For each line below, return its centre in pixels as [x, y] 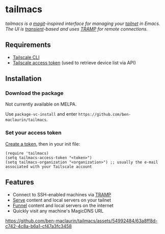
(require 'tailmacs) [27, 153]
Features [20, 182]
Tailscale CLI [26, 57]
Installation [23, 79]
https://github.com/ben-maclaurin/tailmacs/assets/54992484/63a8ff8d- [81, 221]
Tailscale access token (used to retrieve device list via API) [74, 63]
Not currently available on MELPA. [41, 104]
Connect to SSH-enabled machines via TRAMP [62, 194]
